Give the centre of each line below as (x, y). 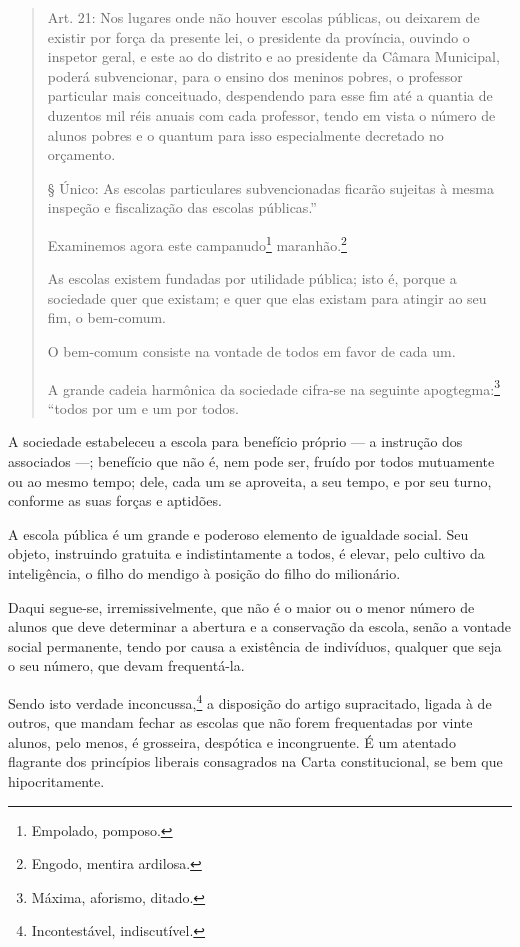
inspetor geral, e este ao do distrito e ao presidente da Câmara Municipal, (273, 56)
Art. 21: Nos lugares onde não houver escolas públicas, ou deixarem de (263, 17)
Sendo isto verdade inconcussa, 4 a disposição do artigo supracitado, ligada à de (250, 701)
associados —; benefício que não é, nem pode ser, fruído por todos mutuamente (251, 461)
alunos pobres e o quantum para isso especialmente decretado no (245, 134)
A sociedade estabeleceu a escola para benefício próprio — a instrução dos (235, 441)
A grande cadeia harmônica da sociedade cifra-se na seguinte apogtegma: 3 (274, 387)
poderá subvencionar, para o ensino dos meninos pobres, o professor (255, 75)
